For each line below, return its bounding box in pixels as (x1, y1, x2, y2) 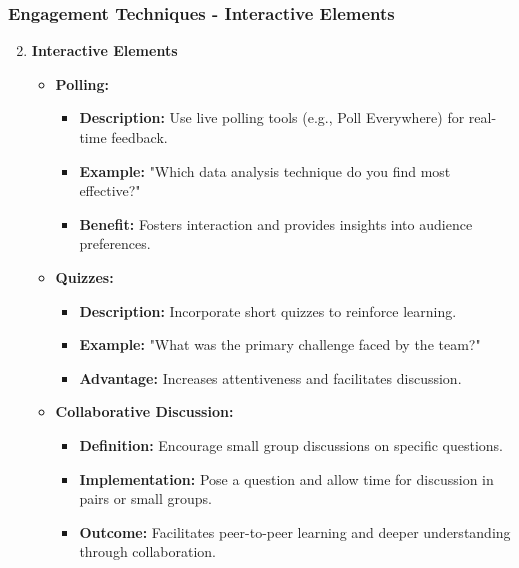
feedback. (111, 127, 168, 147)
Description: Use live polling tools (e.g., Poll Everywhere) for (79, 107, 465, 128)
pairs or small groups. (79, 488, 212, 509)
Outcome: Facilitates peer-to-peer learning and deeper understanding (79, 521, 511, 542)
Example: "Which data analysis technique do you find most (79, 160, 451, 181)
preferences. (79, 233, 151, 254)
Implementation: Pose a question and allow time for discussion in (79, 468, 494, 489)
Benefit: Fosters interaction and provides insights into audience (79, 213, 473, 234)
